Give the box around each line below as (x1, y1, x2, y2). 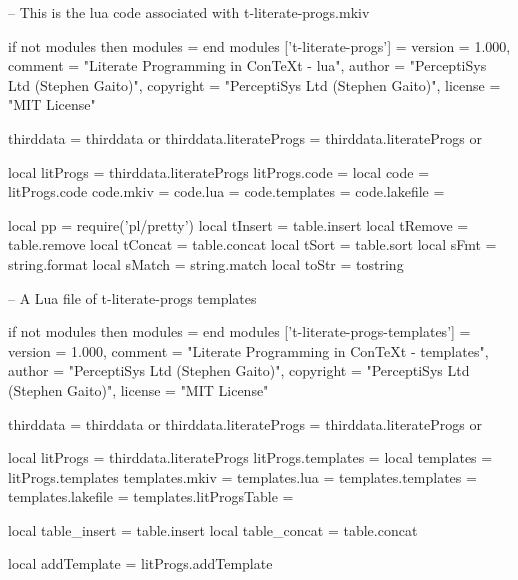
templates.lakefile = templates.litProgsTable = (8, 486, 294, 507)
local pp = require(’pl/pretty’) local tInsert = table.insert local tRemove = (8, 214, 469, 235)
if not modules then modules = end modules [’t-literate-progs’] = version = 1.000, (8, 35, 511, 56)
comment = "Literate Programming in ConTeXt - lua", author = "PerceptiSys (8, 55, 487, 76)
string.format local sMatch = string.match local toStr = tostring (8, 253, 404, 274)
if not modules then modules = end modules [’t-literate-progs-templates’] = (8, 321, 471, 342)
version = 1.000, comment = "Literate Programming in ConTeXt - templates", (8, 340, 489, 361)
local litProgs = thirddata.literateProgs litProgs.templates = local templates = (8, 447, 493, 468)
